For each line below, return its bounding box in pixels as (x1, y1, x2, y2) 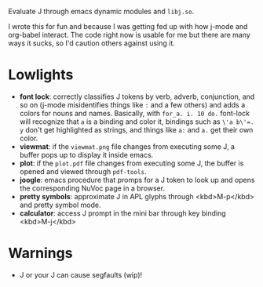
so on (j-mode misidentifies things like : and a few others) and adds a (19, 100, 246, 109)
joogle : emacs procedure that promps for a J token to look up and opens (19, 175, 255, 184)
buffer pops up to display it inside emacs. (19, 150, 154, 159)
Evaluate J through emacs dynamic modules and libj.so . (8, 7, 195, 16)
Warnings (8, 245, 73, 262)
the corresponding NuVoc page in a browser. (19, 183, 166, 193)
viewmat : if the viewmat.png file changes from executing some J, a (19, 141, 236, 151)
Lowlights (8, 66, 74, 84)
